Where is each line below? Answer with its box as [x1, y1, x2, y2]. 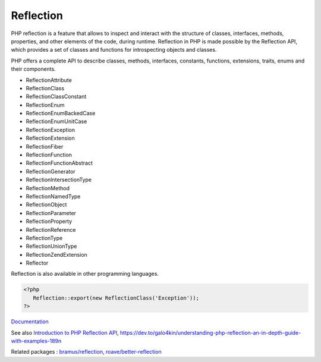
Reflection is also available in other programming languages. [11, 270, 159, 278]
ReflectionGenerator [26, 168, 75, 175]
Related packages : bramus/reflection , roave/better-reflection [11, 348, 162, 355]
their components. [11, 65, 56, 73]
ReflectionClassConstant [26, 93, 87, 100]
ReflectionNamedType [26, 193, 81, 200]
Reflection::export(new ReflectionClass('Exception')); [33, 294, 199, 301]
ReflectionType [26, 234, 63, 241]
